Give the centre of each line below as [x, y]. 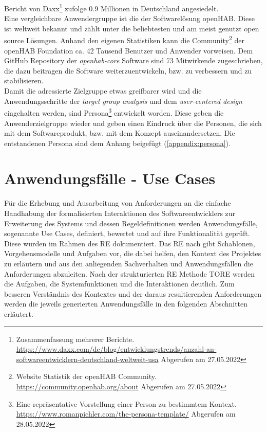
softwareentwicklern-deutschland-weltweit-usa [87, 359]
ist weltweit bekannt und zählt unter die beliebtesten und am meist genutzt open [132, 28]
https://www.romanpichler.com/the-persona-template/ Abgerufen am [126, 414]
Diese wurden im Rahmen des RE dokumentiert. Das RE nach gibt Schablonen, [130, 243]
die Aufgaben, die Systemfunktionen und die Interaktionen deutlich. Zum [119, 284]
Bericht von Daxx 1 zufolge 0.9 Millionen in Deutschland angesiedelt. [111, 7]
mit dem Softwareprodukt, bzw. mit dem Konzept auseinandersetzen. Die [120, 133]
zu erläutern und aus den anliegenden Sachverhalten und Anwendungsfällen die [129, 263]
